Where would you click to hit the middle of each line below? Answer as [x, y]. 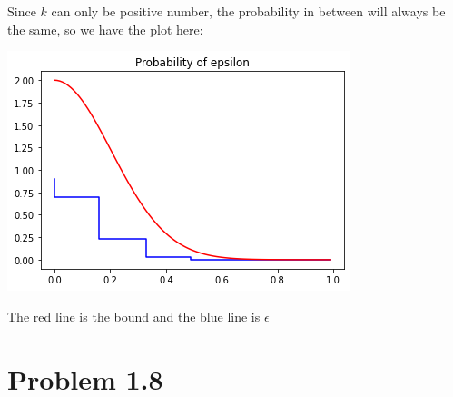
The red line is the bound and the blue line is [134, 316]
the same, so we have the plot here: [105, 29]
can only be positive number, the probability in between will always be [248, 11]
